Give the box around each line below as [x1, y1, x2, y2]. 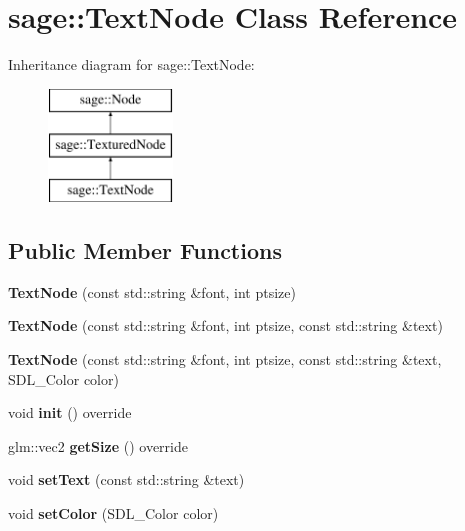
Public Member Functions [8, 235, 282, 266]
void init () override [8, 402, 132, 423]
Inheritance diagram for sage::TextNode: [8, 54, 255, 75]
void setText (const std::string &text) [8, 469, 245, 490]
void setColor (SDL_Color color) [8, 503, 219, 524]
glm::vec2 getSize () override [8, 435, 188, 456]
